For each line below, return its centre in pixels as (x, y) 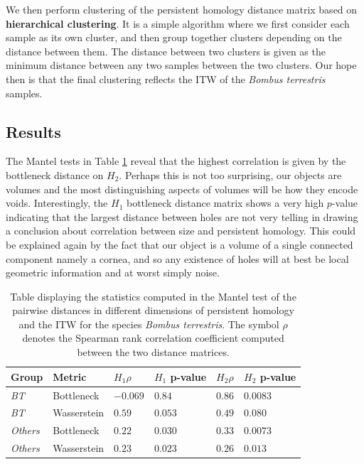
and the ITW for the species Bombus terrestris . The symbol (149, 324)
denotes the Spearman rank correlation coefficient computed (153, 338)
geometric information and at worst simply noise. (113, 273)
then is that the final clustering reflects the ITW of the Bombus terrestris (166, 79)
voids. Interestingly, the (57, 203)
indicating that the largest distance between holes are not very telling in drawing (182, 216)
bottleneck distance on (55, 174)
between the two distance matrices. (153, 352)
